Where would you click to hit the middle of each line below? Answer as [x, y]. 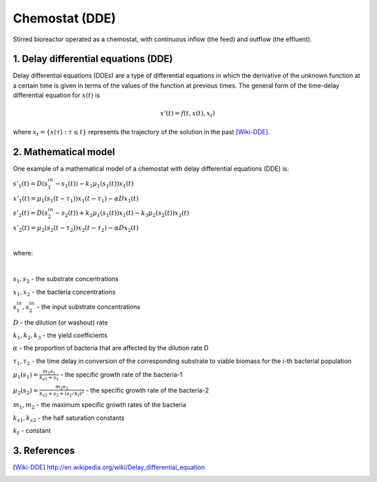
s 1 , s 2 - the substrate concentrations [66, 280]
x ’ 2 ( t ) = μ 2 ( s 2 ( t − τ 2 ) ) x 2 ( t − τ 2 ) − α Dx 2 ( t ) [76, 229]
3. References [44, 450]
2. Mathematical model [64, 151]
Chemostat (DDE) [65, 18]
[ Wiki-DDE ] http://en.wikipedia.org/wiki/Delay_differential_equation [109, 467]
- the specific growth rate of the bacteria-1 [121, 374]
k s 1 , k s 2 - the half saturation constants [69, 418]
